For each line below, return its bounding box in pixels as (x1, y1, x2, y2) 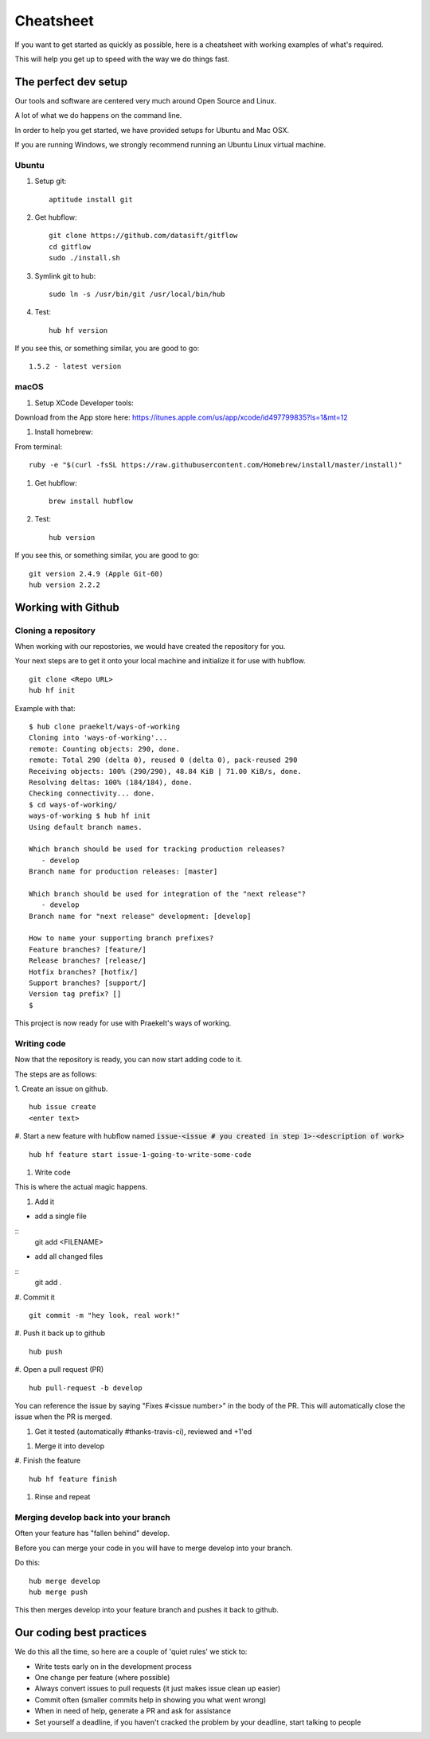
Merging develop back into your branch (14, 1512, 170, 1522)
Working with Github (14, 600, 119, 614)
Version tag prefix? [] (29, 990, 122, 998)
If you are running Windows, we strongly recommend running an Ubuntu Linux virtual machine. (14, 140, 326, 150)
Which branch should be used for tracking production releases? (29, 845, 286, 854)
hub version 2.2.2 (29, 580, 101, 589)
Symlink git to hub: (34, 271, 96, 280)
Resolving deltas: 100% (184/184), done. (29, 777, 193, 787)
